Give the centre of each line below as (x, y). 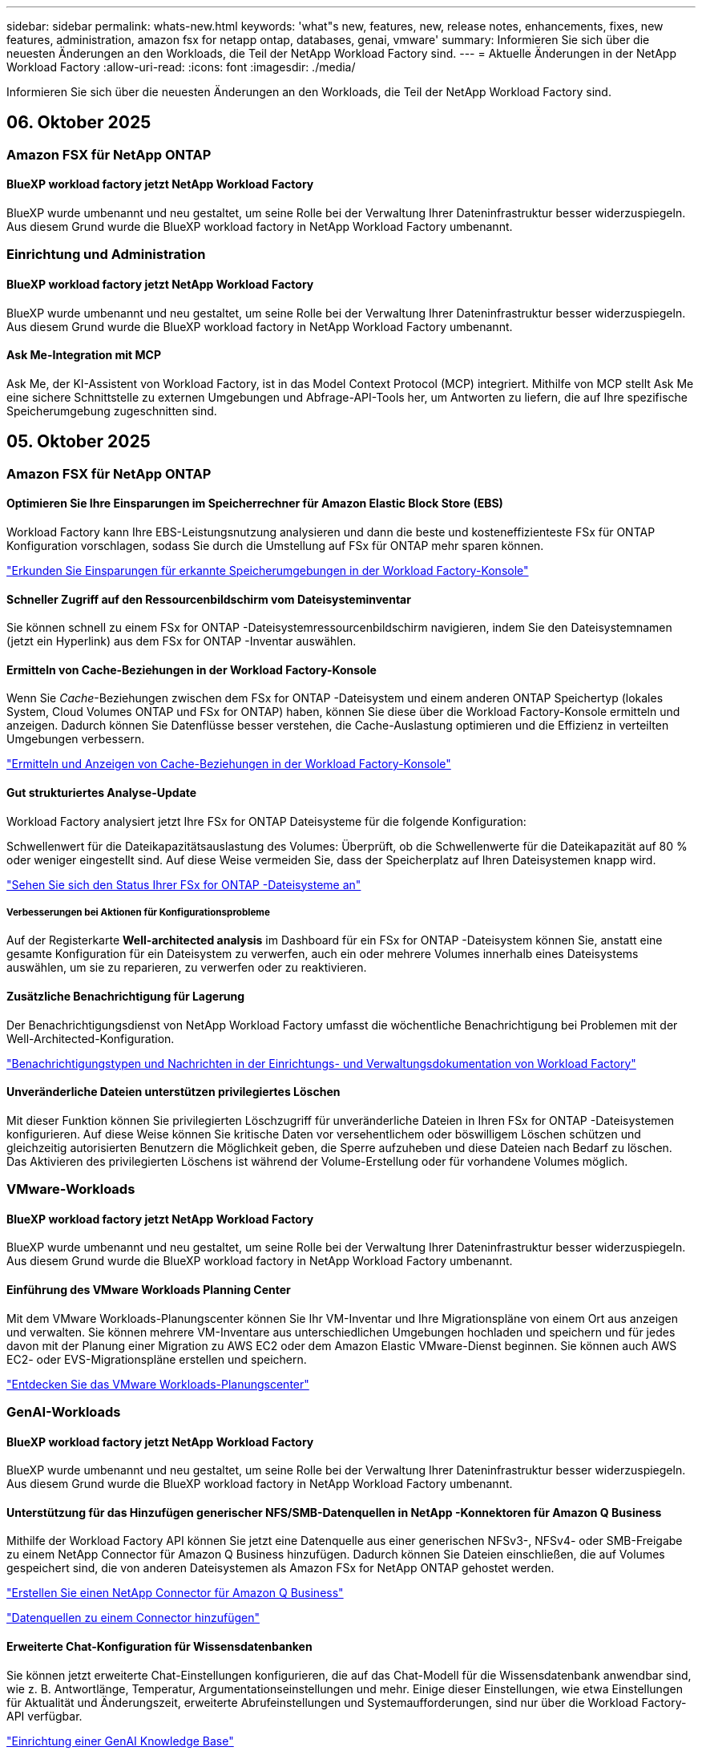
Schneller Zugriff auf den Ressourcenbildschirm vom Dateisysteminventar (209, 599)
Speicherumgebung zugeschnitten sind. (112, 410)
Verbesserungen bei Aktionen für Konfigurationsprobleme (138, 912)
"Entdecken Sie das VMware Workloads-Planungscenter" (158, 1384)
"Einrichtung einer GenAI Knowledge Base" (120, 1741)
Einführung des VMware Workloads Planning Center (149, 1290)
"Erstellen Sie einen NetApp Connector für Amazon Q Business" (175, 1593)
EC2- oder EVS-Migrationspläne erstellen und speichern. (157, 1359)
